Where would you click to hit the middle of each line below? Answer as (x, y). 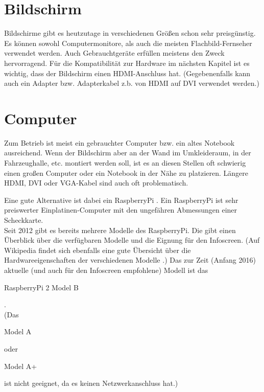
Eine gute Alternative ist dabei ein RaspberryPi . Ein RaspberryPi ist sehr (121, 200)
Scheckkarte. (24, 220)
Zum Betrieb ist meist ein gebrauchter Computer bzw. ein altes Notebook (119, 142)
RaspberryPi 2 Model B (41, 287)
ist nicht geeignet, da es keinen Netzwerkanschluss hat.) (91, 383)
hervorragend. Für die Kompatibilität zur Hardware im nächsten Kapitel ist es (127, 63)
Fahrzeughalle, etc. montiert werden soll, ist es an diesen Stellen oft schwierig (125, 163)
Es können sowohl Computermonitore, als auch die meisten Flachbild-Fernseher (128, 43)
